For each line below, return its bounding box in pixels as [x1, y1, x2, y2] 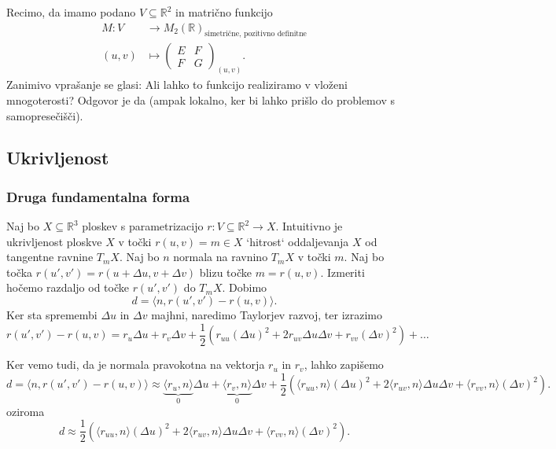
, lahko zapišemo [304, 356, 384, 373]
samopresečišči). [6, 107, 83, 123]
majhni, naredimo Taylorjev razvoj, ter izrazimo [151, 307, 383, 323]
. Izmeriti [320, 263, 365, 280]
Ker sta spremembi [6, 307, 98, 323]
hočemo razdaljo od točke [6, 279, 129, 296]
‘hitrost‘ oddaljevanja [246, 233, 349, 249]
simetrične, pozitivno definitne [204, 30, 307, 39]
